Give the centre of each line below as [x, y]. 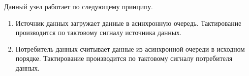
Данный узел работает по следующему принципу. [78, 6]
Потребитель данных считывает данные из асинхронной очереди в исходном [130, 48]
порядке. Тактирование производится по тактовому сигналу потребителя [124, 58]
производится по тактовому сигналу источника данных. [98, 32]
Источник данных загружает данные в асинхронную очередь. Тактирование [128, 23]
